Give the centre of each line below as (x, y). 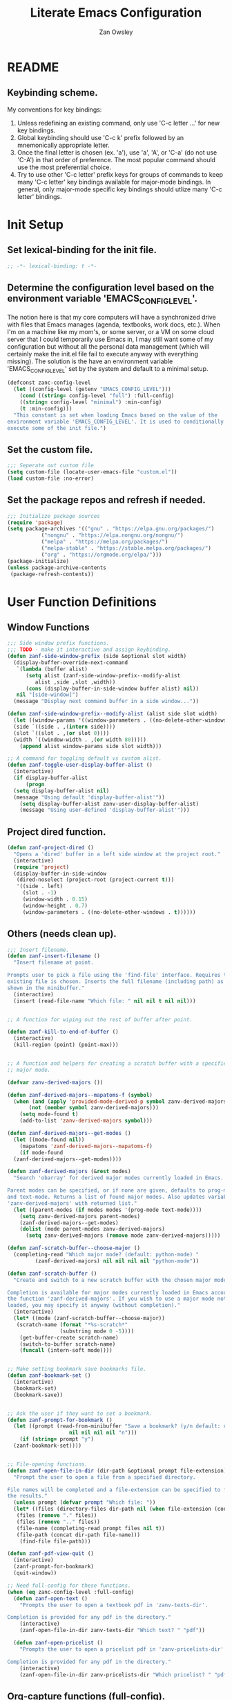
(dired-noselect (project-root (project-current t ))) (95, 880)
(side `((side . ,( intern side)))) (65, 727)
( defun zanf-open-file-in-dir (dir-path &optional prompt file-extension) (117, 1471)
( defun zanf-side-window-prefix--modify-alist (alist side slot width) (112, 714)
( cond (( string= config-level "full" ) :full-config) (97, 396)
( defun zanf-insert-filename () (54, 956)
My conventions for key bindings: (55, 110)
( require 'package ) (35, 522)
